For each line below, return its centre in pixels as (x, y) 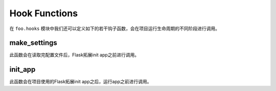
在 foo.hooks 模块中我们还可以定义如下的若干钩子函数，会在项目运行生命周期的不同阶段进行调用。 (114, 28)
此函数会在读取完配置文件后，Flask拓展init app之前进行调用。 (74, 55)
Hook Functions (44, 13)
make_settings (33, 43)
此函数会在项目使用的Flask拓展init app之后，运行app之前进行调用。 (80, 82)
